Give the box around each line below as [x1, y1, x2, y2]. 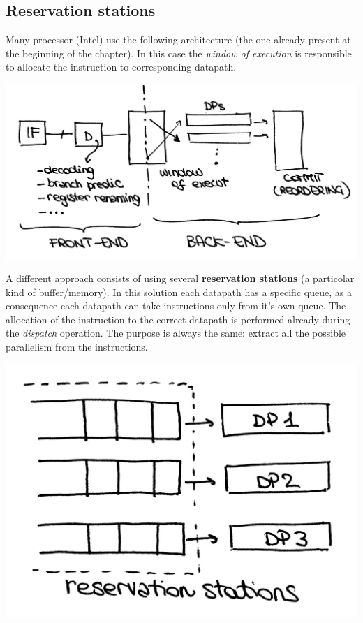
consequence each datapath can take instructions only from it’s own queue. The [6, 298, 346, 313]
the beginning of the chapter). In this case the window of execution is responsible [6, 45, 352, 60]
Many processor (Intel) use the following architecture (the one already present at [6, 32, 351, 47]
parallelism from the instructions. [6, 339, 148, 354]
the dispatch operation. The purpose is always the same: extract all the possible [6, 325, 346, 340]
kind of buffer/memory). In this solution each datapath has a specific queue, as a [6, 284, 352, 299]
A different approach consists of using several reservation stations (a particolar [6, 271, 355, 286]
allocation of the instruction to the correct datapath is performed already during [6, 311, 350, 326]
